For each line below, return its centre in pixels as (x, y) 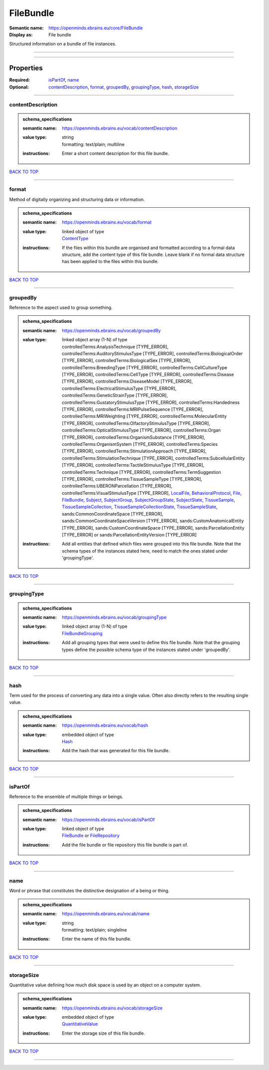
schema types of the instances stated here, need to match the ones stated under (145, 551)
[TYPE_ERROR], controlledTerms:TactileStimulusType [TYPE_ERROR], (133, 465)
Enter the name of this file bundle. (97, 939)
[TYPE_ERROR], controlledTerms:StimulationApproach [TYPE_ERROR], (134, 451)
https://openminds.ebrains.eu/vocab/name (106, 914)
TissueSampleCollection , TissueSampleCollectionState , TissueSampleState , (140, 507)
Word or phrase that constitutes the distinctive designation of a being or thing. (89, 891)
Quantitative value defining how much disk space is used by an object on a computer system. (105, 985)
